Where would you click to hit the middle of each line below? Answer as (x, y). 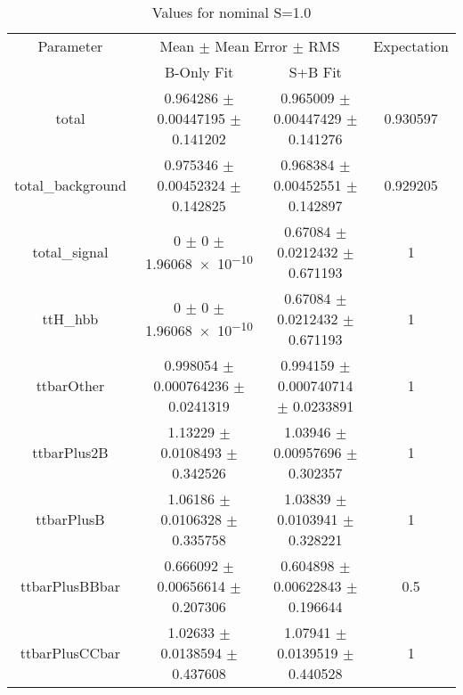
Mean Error (252, 46)
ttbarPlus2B (70, 452)
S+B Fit (315, 72)
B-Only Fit (199, 72)
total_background (70, 185)
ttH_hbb (70, 319)
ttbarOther (70, 385)
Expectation (411, 46)
